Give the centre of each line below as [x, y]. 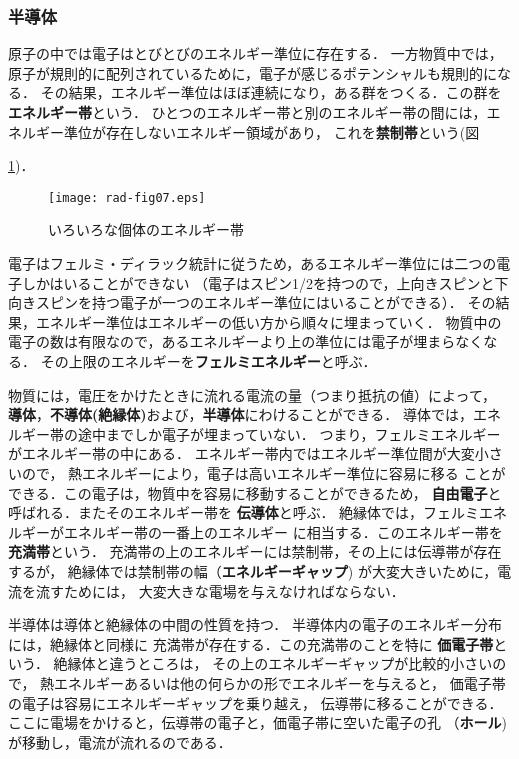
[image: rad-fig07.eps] [127, 197]
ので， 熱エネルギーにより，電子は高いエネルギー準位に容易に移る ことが [263, 472]
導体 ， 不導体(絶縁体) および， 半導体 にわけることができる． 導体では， [240, 414]
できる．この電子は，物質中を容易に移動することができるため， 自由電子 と [255, 492]
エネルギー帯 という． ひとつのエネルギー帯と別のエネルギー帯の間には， [247, 112]
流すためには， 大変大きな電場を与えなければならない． [220, 590]
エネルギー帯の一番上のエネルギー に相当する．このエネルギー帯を [283, 531]
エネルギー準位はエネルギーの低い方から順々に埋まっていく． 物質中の [268, 321]
